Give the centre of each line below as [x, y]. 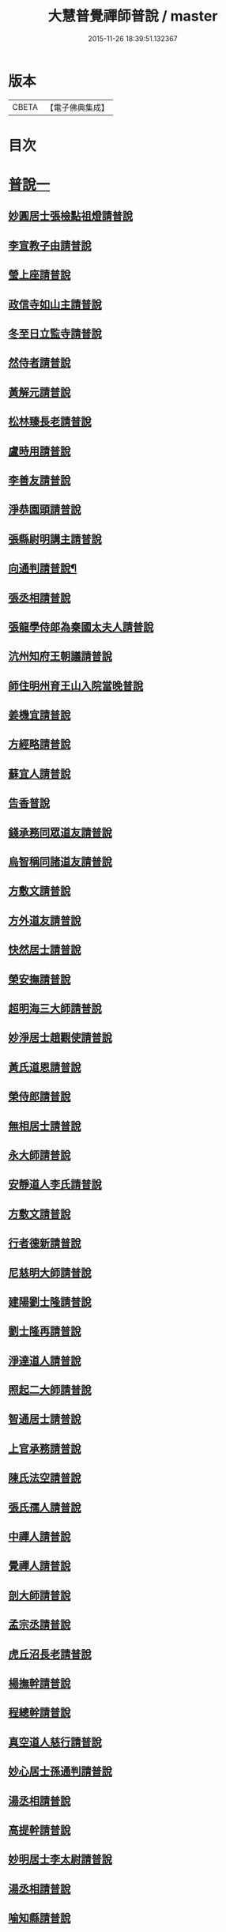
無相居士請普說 [45, 1126]
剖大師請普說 [40, 1595]
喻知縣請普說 [40, 1918]
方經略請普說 [40, 744]
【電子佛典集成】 [77, 108]
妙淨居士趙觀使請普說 [60, 1038]
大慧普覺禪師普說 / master [133, 16]
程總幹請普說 [40, 1713]
